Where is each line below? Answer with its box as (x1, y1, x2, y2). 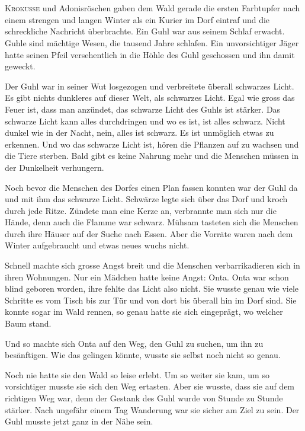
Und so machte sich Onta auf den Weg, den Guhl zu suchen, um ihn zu (5, 337, 264, 349)
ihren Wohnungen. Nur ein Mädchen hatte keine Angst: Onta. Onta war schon (5, 270, 289, 283)
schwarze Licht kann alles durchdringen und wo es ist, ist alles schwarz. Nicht (5, 114, 285, 127)
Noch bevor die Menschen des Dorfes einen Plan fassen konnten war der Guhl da (5, 181, 298, 193)
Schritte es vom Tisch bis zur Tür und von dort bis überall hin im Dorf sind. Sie (5, 293, 297, 306)
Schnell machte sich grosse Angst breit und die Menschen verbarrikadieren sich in (5, 259, 300, 272)
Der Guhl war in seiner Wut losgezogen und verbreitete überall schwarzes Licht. (5, 79, 294, 92)
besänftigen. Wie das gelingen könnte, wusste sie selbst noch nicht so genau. (5, 349, 281, 361)
